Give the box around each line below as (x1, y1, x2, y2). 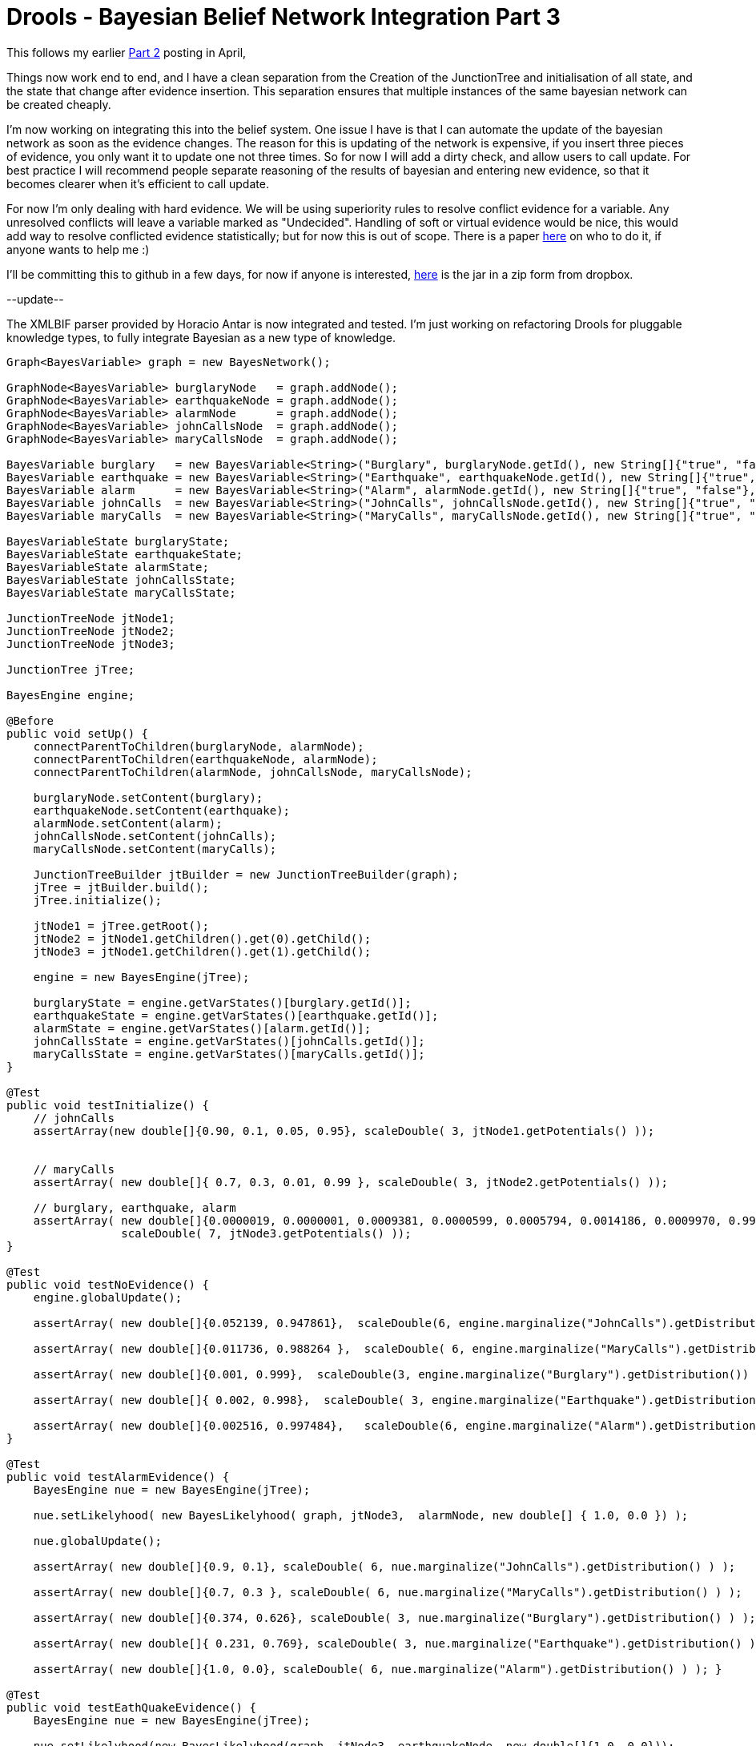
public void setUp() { (6, 726, 149, 740)
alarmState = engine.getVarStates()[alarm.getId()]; (33, 1021, 372, 1035)
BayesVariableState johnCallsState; (6, 573, 236, 586)
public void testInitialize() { (6, 1098, 209, 1112)
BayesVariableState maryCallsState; (6, 585, 236, 599)
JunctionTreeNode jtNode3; (6, 637, 175, 650)
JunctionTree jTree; (6, 662, 135, 676)
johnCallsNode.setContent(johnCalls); (33, 829, 277, 843)
